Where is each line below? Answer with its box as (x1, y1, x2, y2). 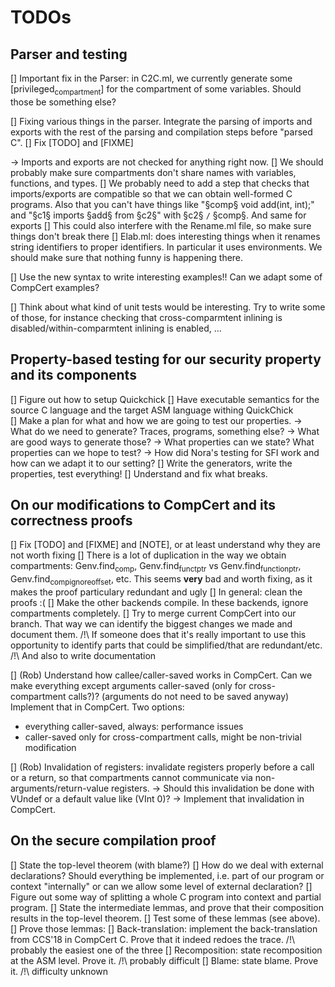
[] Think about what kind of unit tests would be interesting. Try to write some (10, 301, 326, 313)
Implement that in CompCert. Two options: (10, 701, 185, 713)
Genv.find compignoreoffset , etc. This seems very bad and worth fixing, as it (10, 573, 313, 588)
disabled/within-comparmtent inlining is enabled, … (10, 322, 222, 334)
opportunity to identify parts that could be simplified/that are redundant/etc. (10, 639, 323, 651)
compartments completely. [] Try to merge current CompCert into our (10, 607, 297, 620)
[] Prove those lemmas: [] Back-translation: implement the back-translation (10, 922, 318, 935)
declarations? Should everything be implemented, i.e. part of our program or (10, 869, 325, 881)
